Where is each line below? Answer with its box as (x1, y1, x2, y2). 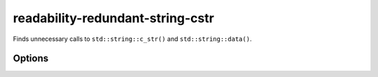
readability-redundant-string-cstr (13, 10, 215, 26)
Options (13, 53, 49, 65)
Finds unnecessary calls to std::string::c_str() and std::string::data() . (13, 35, 252, 43)
